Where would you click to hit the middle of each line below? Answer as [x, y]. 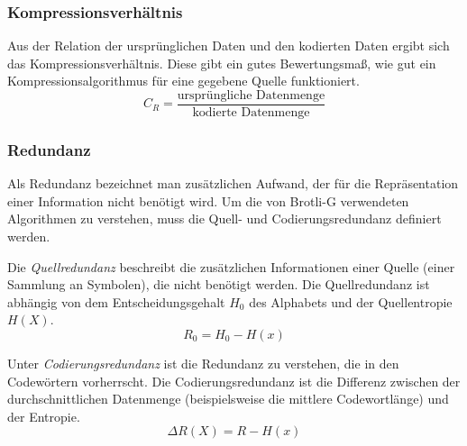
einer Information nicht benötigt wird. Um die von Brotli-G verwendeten [208, 200]
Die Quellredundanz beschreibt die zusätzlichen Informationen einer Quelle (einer [231, 266]
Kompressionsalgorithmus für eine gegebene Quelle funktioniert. [183, 81]
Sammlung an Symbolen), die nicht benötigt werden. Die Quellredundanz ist [219, 284]
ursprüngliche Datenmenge [251, 96]
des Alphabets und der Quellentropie [351, 301]
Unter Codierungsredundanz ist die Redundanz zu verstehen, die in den [203, 364]
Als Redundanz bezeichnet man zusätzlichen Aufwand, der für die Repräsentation [233, 183]
